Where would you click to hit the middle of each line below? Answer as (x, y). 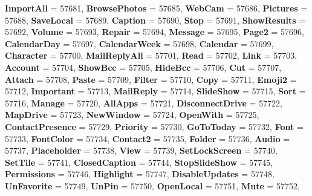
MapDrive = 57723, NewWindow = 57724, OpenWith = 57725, (132, 115)
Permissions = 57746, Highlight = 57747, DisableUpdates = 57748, (140, 174)
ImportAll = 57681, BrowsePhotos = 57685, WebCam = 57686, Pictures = (156, 8)
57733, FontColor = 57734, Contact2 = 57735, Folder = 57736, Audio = (148, 138)
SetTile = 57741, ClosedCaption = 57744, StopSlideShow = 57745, (139, 162)
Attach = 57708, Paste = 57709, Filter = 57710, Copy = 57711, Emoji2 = (151, 79)
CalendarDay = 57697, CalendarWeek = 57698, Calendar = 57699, (139, 43)
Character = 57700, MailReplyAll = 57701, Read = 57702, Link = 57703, (151, 55)
